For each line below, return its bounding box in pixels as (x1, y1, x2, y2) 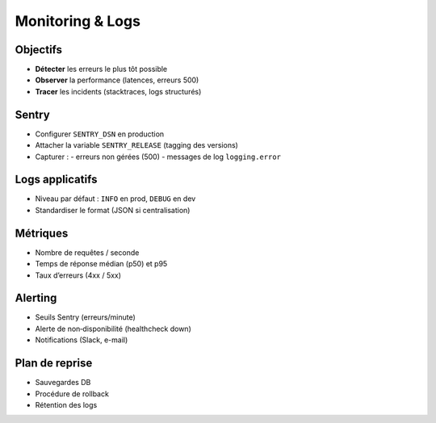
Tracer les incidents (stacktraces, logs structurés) (35, 86, 202, 96)
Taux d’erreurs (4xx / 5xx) (35, 270, 121, 280)
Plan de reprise (15, 356, 93, 371)
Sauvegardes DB (35, 378, 91, 387)
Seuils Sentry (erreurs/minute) (35, 312, 136, 322)
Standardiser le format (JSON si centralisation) (35, 205, 191, 215)
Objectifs (15, 43, 63, 57)
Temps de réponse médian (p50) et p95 (35, 259, 168, 269)
